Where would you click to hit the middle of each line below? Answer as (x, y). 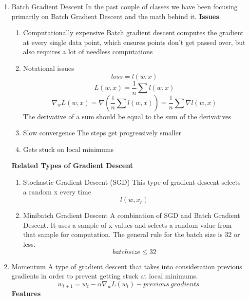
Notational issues (48, 68)
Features (26, 293)
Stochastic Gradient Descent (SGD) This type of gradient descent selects (132, 182)
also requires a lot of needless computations (88, 52)
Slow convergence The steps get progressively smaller (102, 133)
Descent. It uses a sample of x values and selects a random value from (127, 225)
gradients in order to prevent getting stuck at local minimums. (105, 276)
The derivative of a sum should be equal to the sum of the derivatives (127, 116)
